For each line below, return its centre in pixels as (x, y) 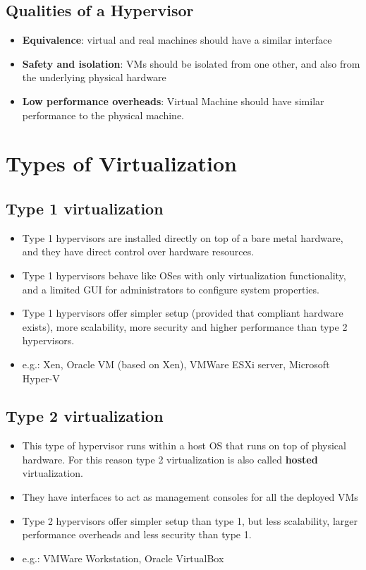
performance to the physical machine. (103, 115)
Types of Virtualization (121, 163)
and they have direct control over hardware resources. (138, 251)
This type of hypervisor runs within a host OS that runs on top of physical (184, 445)
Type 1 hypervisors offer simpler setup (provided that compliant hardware (183, 313)
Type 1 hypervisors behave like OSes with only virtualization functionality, (184, 275)
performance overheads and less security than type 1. (137, 534)
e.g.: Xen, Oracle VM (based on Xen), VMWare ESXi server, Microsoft (176, 364)
